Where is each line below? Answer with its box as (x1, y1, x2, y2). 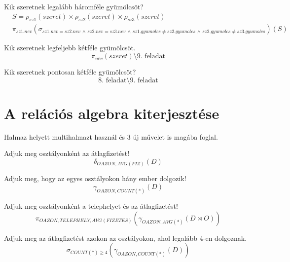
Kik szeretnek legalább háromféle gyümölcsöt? (4, 1, 144, 11)
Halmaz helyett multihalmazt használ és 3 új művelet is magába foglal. (4, 131, 218, 142)
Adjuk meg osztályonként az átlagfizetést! (4, 148, 130, 158)
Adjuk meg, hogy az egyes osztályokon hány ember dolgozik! (4, 173, 186, 184)
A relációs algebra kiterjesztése (4, 103, 219, 123)
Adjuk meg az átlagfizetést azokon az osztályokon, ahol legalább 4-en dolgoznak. (4, 232, 247, 243)
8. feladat (98, 76, 127, 84)
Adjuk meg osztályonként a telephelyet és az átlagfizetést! (4, 200, 178, 211)
